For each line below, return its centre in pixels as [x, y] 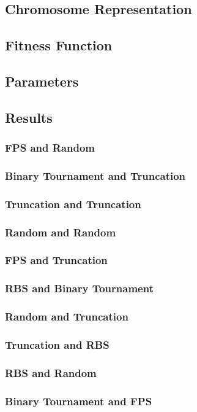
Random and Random [61, 232]
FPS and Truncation [56, 260]
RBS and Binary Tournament [79, 288]
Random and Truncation [67, 317]
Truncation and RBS [57, 344]
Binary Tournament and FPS [79, 401]
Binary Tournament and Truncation [95, 175]
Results [29, 117]
